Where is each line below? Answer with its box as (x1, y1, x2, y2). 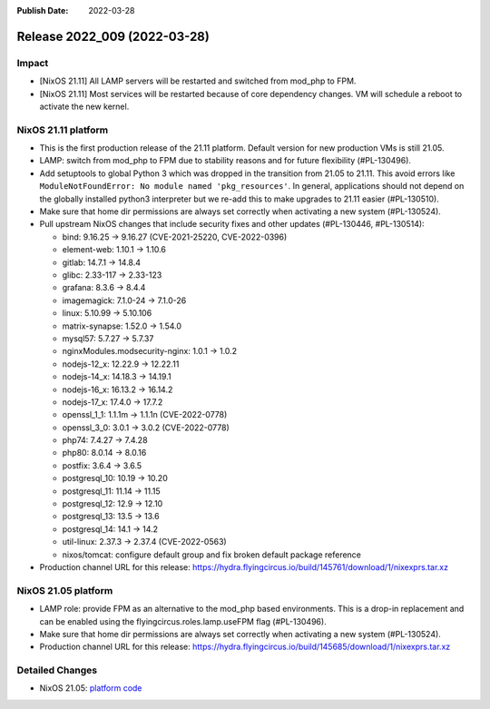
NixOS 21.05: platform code (39, 683, 142, 694)
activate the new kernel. (39, 101, 130, 112)
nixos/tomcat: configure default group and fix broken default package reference (62, 549, 362, 560)
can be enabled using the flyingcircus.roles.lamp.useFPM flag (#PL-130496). (39, 615, 327, 626)
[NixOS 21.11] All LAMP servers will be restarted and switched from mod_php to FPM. (39, 75, 357, 86)
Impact (16, 56, 49, 69)
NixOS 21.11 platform (16, 123, 109, 136)
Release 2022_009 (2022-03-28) (16, 28, 211, 44)
